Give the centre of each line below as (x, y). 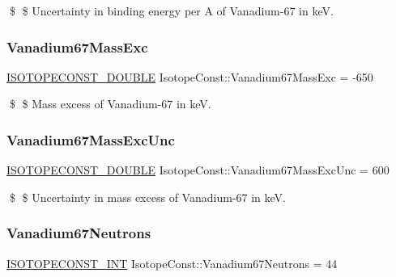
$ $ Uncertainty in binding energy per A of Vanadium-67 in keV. (171, 10)
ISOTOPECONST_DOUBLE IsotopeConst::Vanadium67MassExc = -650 (190, 76)
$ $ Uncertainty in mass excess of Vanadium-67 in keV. (147, 197)
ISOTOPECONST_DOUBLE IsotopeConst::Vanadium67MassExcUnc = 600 (198, 170)
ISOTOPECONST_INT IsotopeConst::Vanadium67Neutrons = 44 (172, 263)
